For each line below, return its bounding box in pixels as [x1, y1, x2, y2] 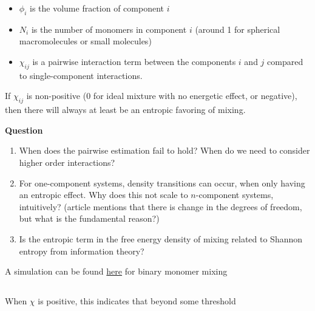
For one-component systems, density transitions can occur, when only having [19, 176, 305, 189]
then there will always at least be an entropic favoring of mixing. [5, 103, 246, 116]
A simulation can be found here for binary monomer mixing [5, 265, 228, 278]
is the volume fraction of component [29, 2, 164, 14]
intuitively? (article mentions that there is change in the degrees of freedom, [19, 200, 302, 213]
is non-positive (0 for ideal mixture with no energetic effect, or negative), [26, 89, 297, 102]
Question [5, 123, 43, 136]
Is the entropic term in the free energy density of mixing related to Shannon [19, 232, 303, 245]
